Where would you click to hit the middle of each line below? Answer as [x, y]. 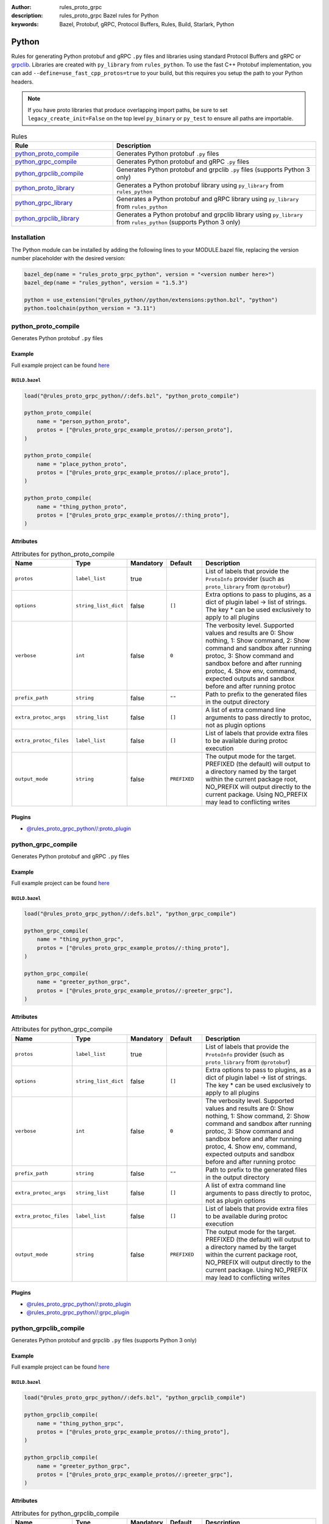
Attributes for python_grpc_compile [62, 1029]
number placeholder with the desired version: [69, 258]
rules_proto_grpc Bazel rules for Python [109, 16]
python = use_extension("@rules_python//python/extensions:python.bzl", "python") [151, 300]
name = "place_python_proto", [82, 464]
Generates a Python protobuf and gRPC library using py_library [207, 199]
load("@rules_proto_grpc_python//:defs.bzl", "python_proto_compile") [132, 396]
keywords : [25, 24]
